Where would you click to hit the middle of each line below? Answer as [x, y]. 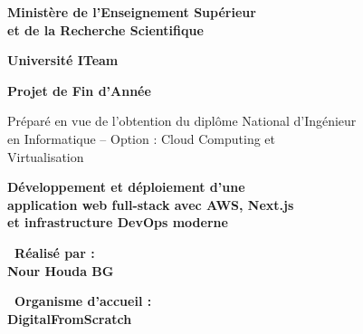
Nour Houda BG [61, 270]
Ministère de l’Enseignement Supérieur [132, 12]
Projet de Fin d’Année [79, 90]
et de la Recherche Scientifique [105, 29]
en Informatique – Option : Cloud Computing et [142, 138]
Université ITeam [63, 60]
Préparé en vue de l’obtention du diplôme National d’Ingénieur [182, 121]
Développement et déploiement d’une [126, 187]
